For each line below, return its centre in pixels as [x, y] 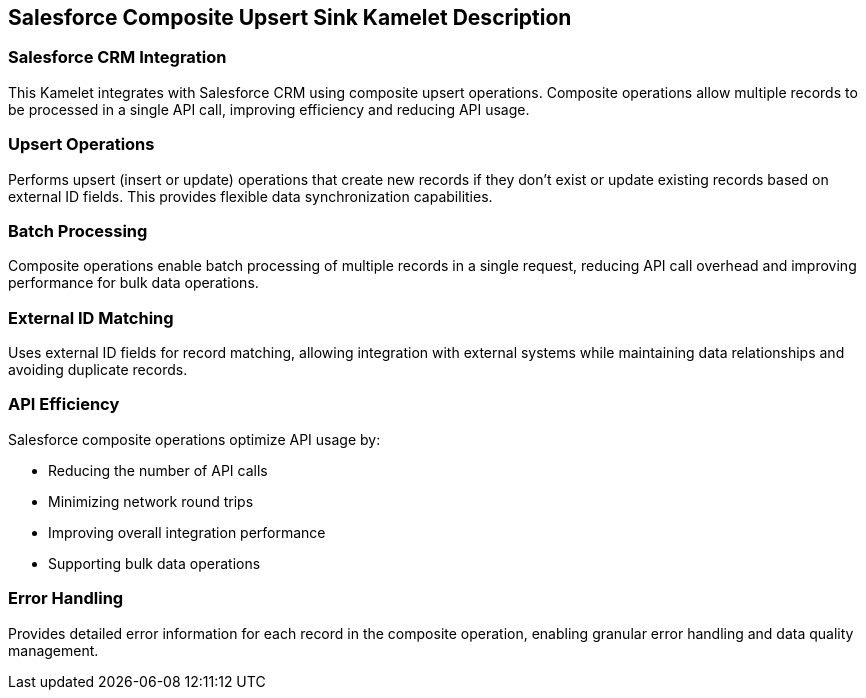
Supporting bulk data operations [154, 563]
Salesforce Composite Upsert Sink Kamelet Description [290, 17]
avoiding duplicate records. [98, 370]
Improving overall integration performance [187, 532]
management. [53, 650]
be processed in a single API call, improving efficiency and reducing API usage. [269, 109]
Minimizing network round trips [151, 501]
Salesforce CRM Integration [117, 57]
